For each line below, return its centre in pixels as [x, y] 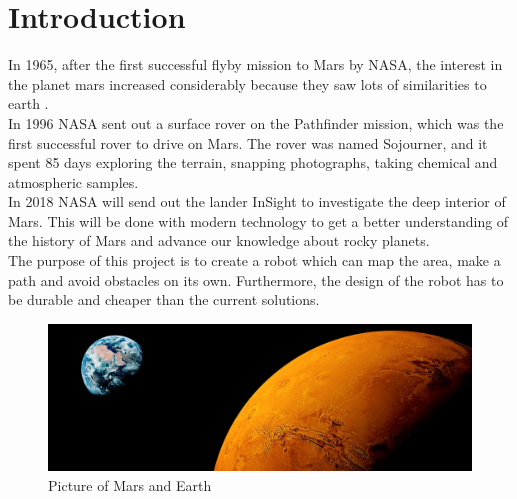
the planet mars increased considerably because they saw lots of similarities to [247, 83]
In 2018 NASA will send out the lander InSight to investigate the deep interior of [257, 201]
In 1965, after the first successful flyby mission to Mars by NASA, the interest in [255, 64]
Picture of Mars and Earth [130, 484]
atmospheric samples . [73, 181]
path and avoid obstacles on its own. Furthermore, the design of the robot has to [256, 279]
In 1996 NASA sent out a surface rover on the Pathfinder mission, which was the [256, 122]
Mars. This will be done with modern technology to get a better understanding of [258, 220]
